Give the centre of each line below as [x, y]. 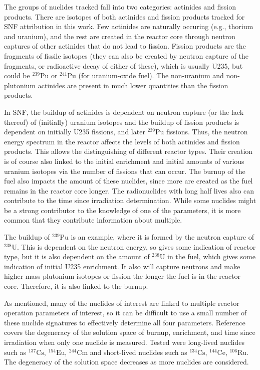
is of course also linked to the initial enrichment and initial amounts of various [124, 161]
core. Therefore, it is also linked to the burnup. [76, 286]
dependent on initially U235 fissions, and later [75, 132]
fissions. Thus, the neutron [207, 132]
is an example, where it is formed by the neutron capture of [163, 237]
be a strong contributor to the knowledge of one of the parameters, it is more [122, 210]
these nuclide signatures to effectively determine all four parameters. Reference [125, 322]
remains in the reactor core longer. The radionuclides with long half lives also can [129, 190]
